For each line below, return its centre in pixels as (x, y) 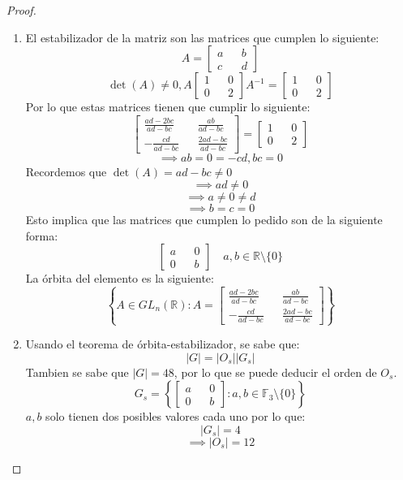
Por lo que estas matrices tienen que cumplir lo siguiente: (168, 107)
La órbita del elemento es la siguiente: (120, 278)
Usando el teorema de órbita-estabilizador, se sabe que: (163, 344)
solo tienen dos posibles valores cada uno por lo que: (176, 416)
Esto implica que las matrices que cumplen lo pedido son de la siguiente (204, 220)
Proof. (21, 10)
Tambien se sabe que (77, 372)
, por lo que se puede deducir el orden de (275, 372)
